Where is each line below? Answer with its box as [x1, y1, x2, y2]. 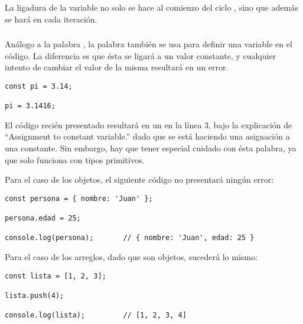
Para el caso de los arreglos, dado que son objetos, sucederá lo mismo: [5, 251, 258, 263]
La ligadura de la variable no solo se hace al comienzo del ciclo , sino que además [5, 1, 298, 13]
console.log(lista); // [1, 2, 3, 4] [5, 311, 187, 320]
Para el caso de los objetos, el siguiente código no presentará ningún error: [5, 173, 274, 186]
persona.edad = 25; [5, 214, 81, 223]
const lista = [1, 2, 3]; [5, 271, 106, 280]
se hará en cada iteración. [5, 12, 97, 25]
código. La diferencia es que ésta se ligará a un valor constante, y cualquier [5, 49, 276, 61]
